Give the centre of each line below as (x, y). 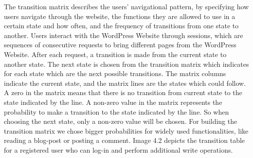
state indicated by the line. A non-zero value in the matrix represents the (113, 102)
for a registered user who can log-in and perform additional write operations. (118, 149)
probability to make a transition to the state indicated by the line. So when (117, 111)
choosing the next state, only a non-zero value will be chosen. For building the (121, 121)
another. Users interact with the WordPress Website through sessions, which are (124, 35)
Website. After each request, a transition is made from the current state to (115, 54)
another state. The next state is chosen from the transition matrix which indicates (126, 64)
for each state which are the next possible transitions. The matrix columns (115, 73)
